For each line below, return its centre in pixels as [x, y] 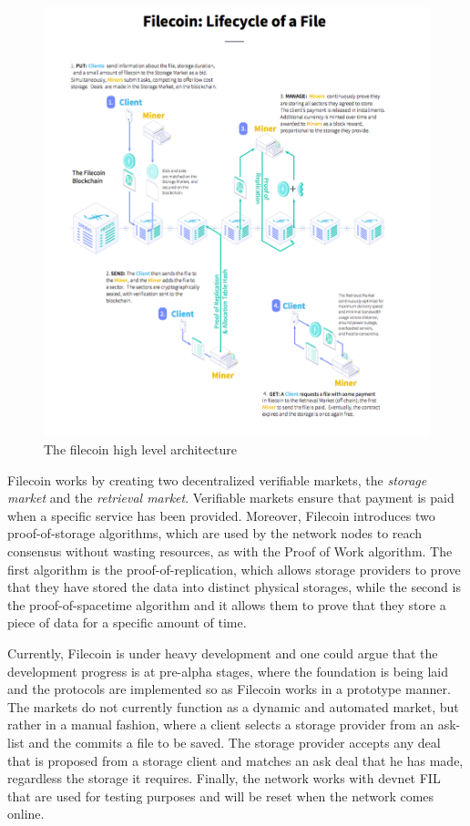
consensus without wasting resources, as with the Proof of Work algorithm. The [230, 551]
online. [26, 814]
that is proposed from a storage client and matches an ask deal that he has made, [235, 760]
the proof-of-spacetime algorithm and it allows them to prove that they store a [227, 604]
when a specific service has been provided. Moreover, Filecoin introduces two [221, 515]
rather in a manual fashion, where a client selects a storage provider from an [221, 724]
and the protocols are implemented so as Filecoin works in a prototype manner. [229, 689]
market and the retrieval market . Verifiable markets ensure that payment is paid [231, 498]
